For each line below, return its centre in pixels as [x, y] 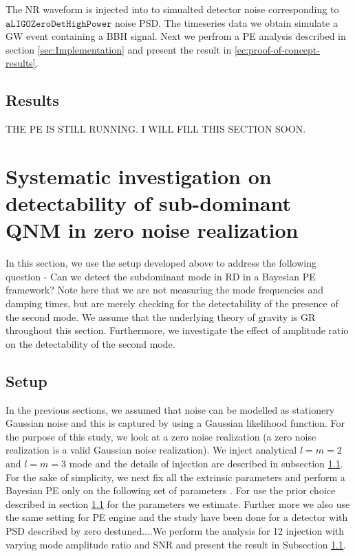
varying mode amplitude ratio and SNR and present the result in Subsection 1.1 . [176, 544]
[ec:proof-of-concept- [277, 49]
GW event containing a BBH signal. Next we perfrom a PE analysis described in [176, 36]
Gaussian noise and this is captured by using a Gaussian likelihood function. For [175, 423]
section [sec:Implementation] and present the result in [119, 49]
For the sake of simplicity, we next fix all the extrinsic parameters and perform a [175, 477]
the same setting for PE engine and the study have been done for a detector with [177, 517]
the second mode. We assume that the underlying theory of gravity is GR [161, 316]
